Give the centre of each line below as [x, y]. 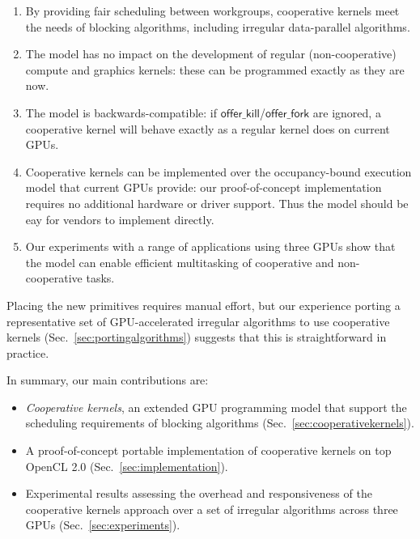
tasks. [100, 278]
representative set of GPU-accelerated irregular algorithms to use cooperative [198, 321]
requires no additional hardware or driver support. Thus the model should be [217, 203]
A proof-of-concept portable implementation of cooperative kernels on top [208, 450]
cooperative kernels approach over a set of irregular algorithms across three [212, 509]
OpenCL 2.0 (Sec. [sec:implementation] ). [127, 466]
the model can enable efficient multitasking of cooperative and [180, 262]
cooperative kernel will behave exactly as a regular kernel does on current [208, 128]
